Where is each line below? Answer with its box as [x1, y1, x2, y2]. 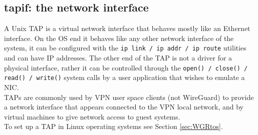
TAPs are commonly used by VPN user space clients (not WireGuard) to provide [4, 91, 254, 102]
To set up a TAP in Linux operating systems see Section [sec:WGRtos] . [4, 121, 223, 131]
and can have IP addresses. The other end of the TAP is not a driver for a [4, 52, 232, 63]
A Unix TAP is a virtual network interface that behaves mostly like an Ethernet [4, 23, 250, 33]
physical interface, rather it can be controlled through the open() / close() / [4, 62, 248, 72]
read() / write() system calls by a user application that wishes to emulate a [4, 72, 245, 82]
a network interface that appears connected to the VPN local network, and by [4, 101, 243, 112]
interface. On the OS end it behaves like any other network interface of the [4, 32, 234, 43]
